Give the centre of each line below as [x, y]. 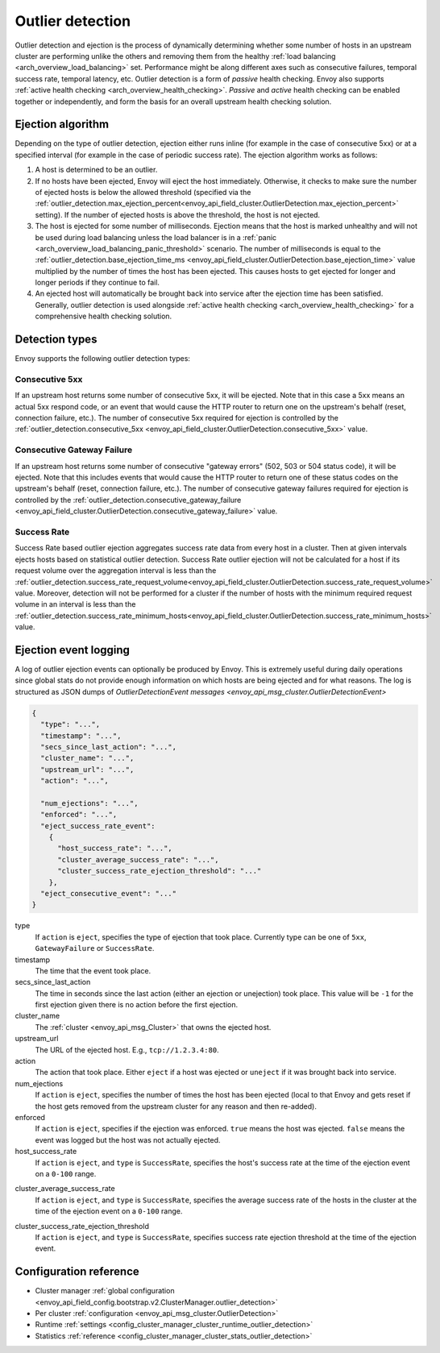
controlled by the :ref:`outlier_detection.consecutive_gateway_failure [128, 500]
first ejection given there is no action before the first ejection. [137, 1005]
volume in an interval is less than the [75, 604]
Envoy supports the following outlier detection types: [103, 359]
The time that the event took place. [93, 970]
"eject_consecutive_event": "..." [109, 893]
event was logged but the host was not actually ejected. [128, 1139]
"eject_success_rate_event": [98, 826]
